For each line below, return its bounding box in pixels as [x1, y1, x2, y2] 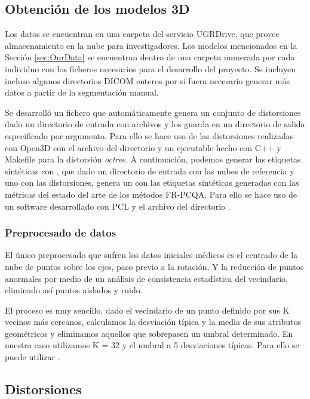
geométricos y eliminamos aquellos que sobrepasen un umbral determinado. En [5, 327, 293, 339]
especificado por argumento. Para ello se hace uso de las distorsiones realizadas [5, 129, 294, 142]
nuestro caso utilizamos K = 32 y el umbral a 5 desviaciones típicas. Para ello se [5, 339, 299, 351]
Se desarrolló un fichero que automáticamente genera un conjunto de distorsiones [5, 106, 301, 118]
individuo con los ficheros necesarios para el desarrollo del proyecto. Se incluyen [5, 62, 296, 75]
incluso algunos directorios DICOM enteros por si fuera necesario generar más [5, 74, 290, 87]
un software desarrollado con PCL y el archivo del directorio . [5, 199, 231, 212]
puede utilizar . [5, 351, 60, 363]
